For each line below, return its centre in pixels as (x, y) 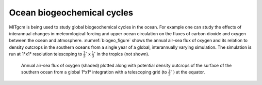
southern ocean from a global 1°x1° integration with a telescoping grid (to (94, 72)
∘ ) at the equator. (188, 72)
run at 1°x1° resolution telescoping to (46, 54)
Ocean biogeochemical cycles (71, 13)
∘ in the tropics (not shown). (122, 54)
